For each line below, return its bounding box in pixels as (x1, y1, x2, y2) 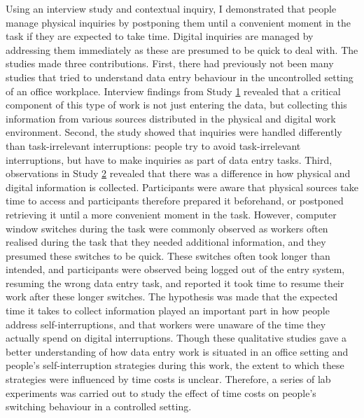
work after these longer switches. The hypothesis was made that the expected (6, 289, 338, 304)
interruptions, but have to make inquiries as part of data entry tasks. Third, (6, 152, 332, 167)
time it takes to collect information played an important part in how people (6, 303, 330, 318)
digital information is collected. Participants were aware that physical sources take (6, 179, 358, 194)
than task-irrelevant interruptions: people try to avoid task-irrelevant (6, 138, 301, 153)
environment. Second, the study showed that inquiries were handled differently (6, 125, 342, 139)
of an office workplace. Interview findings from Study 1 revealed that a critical (6, 83, 341, 98)
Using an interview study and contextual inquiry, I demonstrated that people (6, 1, 337, 15)
